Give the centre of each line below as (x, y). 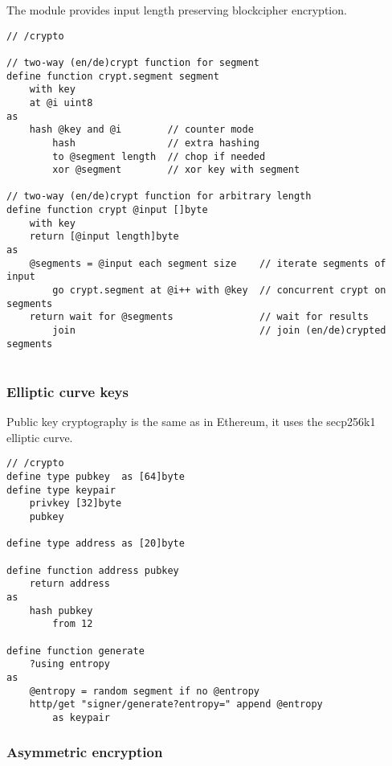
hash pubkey (61, 610)
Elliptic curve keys (67, 391)
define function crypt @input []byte (107, 210)
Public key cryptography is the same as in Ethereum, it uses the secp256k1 (191, 422)
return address (69, 584)
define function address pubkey (93, 570)
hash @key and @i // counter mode (141, 130)
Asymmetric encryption (85, 752)
